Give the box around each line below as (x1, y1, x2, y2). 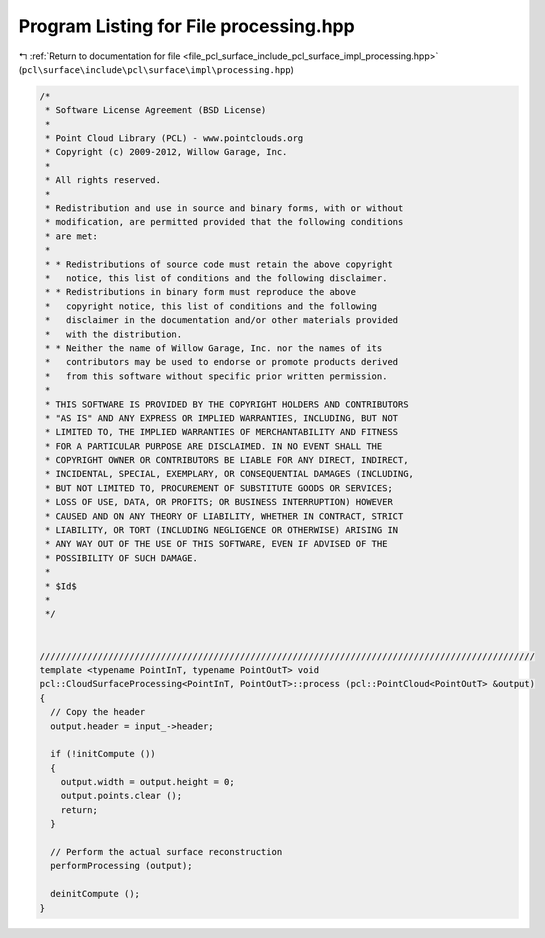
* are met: (45, 230, 99, 242)
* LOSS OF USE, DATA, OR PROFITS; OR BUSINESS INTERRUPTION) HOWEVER (45, 496, 394, 508)
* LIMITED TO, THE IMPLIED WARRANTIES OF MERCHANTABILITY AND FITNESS (45, 426, 399, 438)
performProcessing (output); (50, 860, 194, 872)
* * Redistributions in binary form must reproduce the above (45, 286, 357, 298)
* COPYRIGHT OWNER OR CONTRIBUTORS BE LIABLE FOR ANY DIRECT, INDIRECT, (45, 455, 409, 466)
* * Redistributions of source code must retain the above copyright (45, 258, 394, 270)
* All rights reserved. (45, 175, 162, 186)
